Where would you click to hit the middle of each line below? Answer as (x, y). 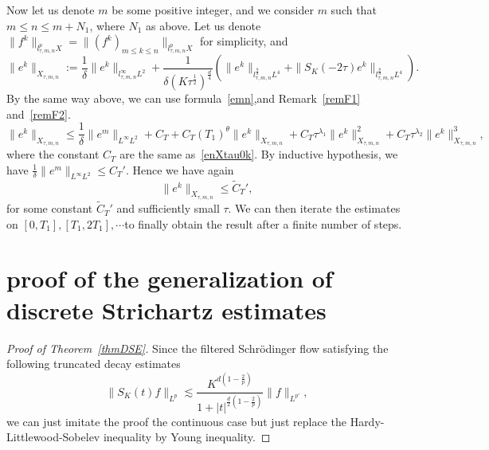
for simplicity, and (244, 41)
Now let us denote (51, 10)
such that (354, 10)
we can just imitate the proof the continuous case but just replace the (176, 421)
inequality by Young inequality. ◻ (187, 437)
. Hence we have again (180, 169)
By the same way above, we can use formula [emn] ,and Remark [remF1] (184, 98)
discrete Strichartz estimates (166, 309)
